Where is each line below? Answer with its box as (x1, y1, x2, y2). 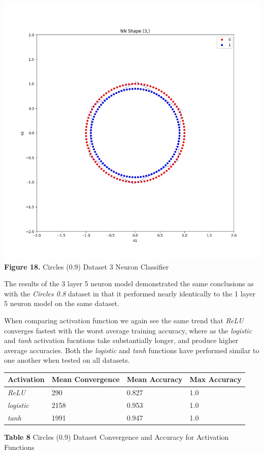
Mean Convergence (51, 374, 120, 385)
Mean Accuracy (126, 374, 183, 385)
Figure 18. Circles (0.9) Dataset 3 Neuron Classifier (4, 261, 169, 272)
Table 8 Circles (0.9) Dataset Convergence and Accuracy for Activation (4, 432, 229, 442)
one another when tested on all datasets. (4, 355, 130, 365)
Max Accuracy (189, 374, 242, 385)
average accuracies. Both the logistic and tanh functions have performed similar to (4, 345, 259, 355)
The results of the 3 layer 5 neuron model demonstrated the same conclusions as (4, 278, 254, 289)
